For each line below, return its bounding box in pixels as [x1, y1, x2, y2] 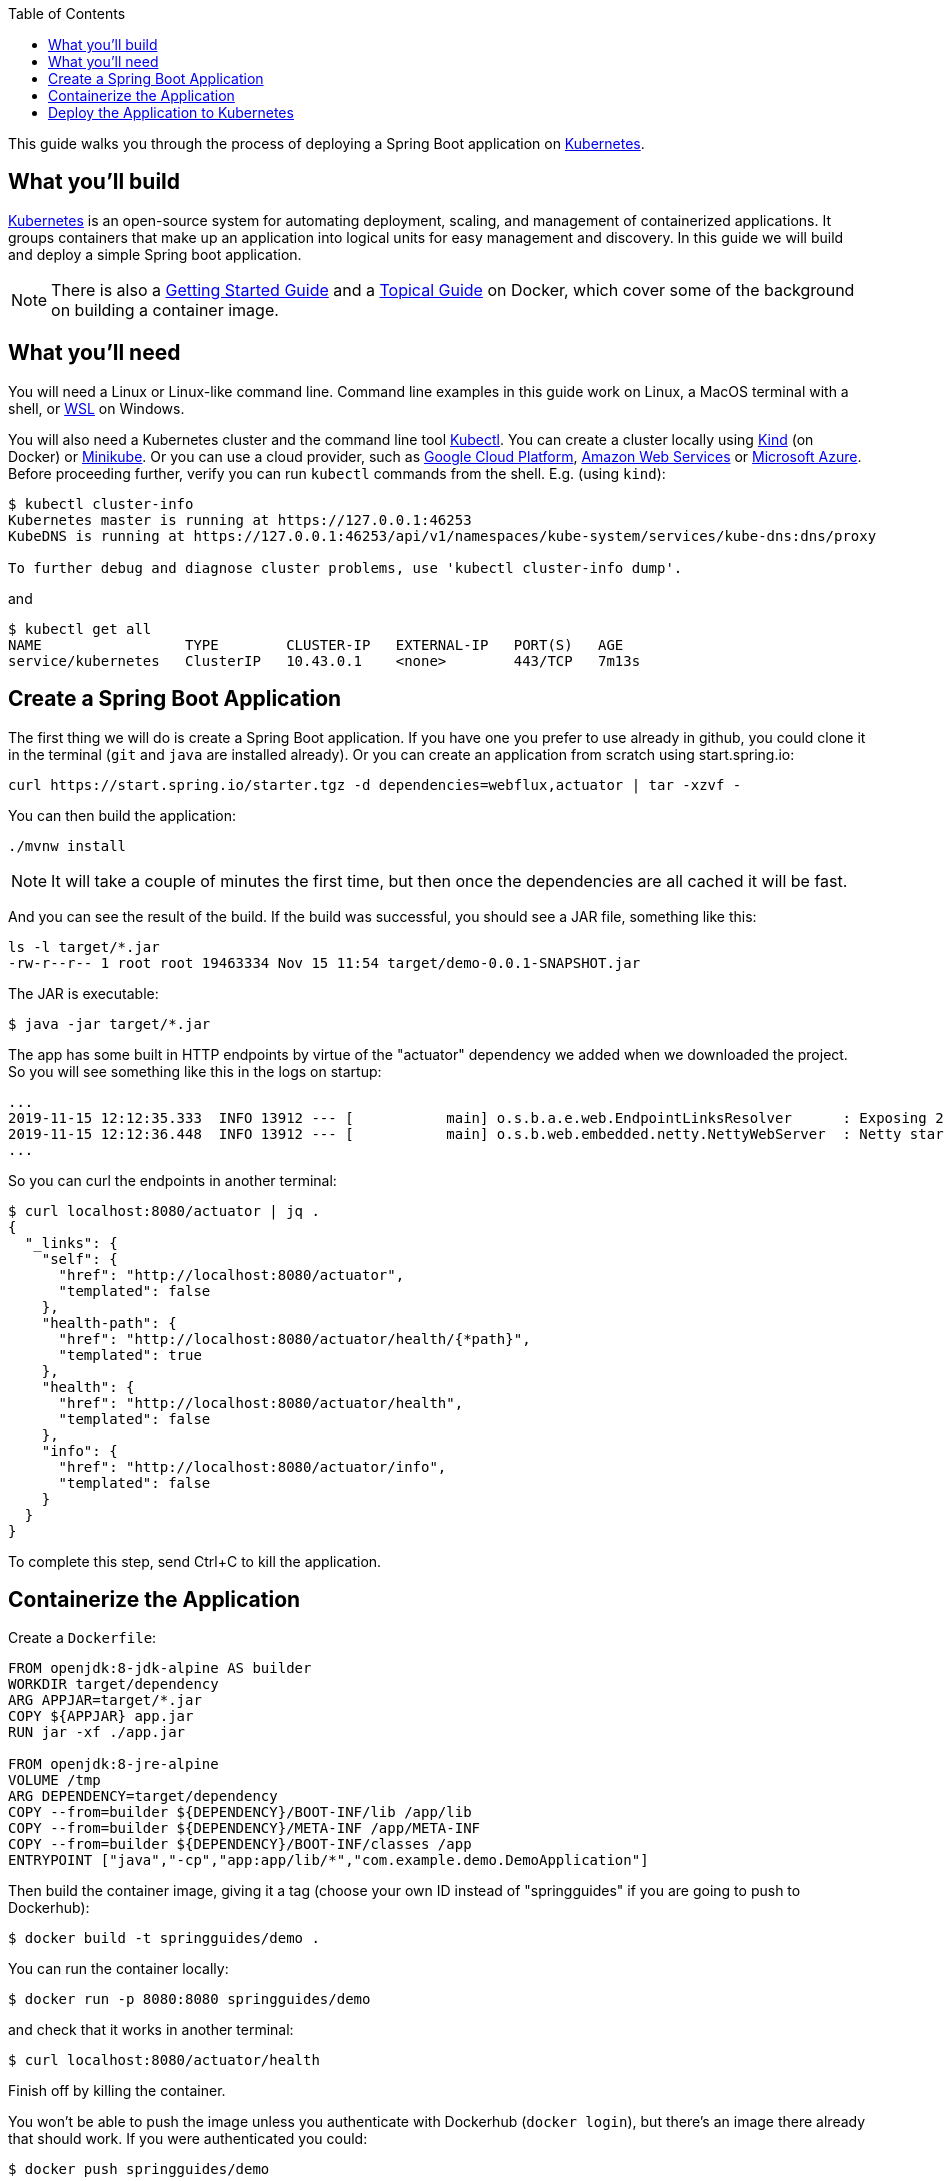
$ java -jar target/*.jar [8, 1015, 211, 1032]
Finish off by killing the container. [8, 2082, 226, 2100]
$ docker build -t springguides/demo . [8, 1930, 320, 1947]
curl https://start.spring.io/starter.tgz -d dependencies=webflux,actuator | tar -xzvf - [8, 776, 742, 793]
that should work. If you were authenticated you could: [8, 2130, 368, 2148]
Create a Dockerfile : [8, 1629, 157, 1647]
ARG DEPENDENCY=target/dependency [8, 1788, 278, 1805]
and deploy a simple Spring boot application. [8, 245, 302, 263]
